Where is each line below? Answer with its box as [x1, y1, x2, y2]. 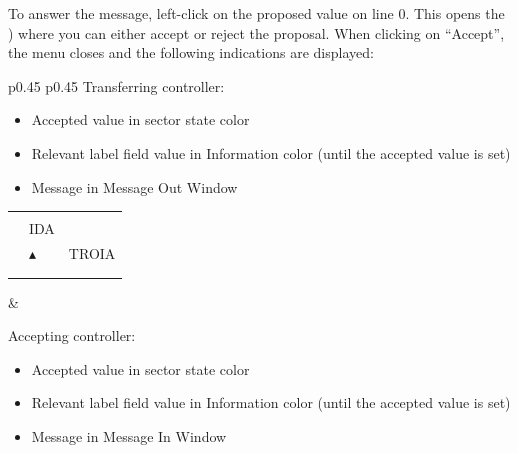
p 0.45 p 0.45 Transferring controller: [8, 75, 225, 96]
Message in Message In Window [31, 425, 227, 446]
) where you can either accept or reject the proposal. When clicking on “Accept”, [8, 22, 505, 43]
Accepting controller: [8, 325, 136, 346]
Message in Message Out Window [31, 176, 238, 197]
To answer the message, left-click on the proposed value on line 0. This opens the [8, 3, 505, 23]
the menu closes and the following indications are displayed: [8, 42, 374, 63]
